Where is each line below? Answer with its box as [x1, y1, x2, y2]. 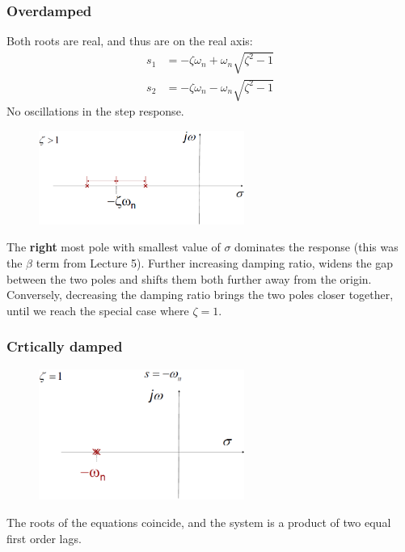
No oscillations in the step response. [6, 102, 184, 119]
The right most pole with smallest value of [6, 238, 221, 255]
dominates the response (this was [234, 238, 399, 255]
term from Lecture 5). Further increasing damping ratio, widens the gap [36, 255, 394, 272]
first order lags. [6, 529, 82, 546]
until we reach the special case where [6, 301, 189, 318]
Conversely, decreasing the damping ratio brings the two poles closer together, [6, 286, 394, 303]
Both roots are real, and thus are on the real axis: [6, 32, 253, 49]
